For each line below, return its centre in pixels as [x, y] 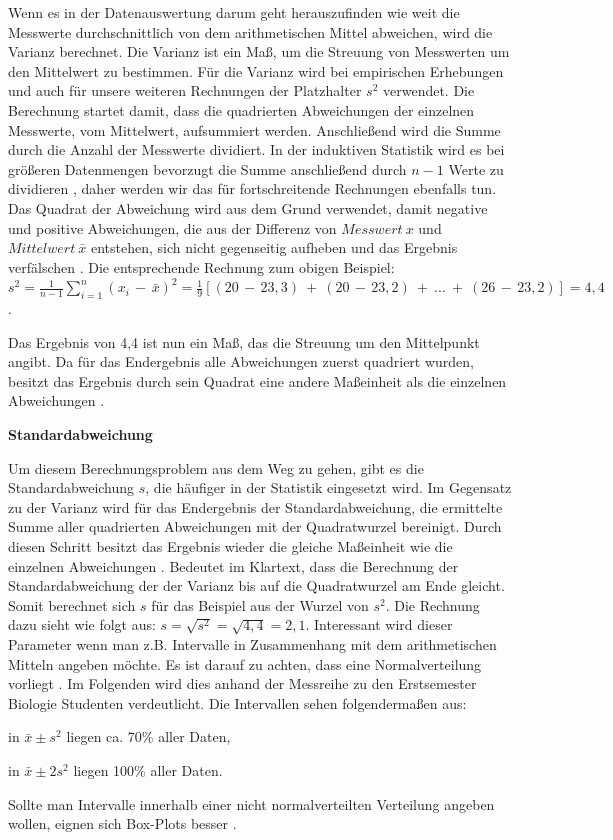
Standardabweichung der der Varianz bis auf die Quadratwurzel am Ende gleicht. [256, 585]
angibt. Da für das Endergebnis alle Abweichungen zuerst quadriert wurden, [241, 361]
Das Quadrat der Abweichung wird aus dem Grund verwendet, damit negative [248, 207]
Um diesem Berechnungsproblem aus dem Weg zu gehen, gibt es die [216, 467]
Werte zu [476, 168]
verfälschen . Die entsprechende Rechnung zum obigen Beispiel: [201, 266]
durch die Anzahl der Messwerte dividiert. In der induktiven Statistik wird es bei [256, 149]
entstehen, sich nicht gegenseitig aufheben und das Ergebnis [274, 247]
